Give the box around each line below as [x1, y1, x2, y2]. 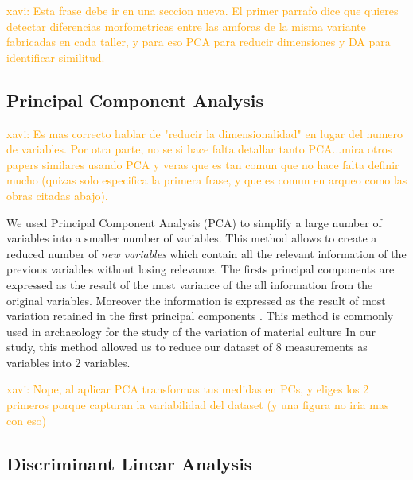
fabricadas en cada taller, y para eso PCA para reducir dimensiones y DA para [6, 33, 391, 50]
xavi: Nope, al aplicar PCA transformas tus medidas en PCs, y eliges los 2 [6, 381, 369, 397]
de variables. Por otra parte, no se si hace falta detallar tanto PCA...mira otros [6, 141, 392, 157]
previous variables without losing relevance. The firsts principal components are [6, 261, 395, 277]
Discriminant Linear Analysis [6, 451, 252, 475]
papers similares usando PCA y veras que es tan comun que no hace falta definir [6, 156, 399, 172]
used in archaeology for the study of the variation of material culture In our [6, 323, 376, 339]
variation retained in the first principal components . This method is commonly [6, 308, 394, 324]
